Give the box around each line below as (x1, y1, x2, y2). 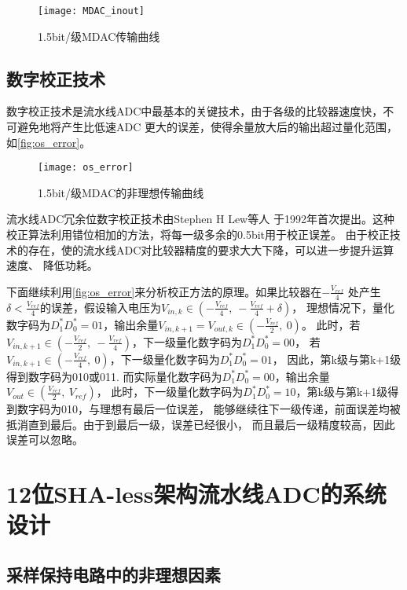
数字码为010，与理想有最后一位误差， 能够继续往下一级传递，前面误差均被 (16, 401, 401, 417)
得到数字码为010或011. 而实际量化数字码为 (6, 368, 222, 384)
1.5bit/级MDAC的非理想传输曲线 (38, 184, 204, 200)
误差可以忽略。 (6, 431, 83, 448)
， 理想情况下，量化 (291, 299, 394, 315)
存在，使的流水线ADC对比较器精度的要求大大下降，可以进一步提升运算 (27, 241, 394, 258)
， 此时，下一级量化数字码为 (96, 383, 244, 400)
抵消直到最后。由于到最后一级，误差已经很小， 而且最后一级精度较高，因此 (6, 416, 395, 432)
